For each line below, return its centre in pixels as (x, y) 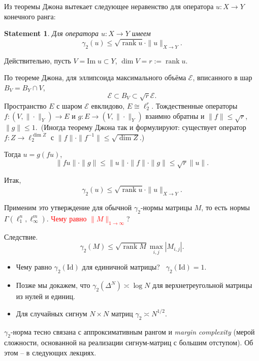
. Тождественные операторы (195, 105)
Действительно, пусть (38, 60)
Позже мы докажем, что (53, 285)
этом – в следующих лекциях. (50, 352)
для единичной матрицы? (121, 267)
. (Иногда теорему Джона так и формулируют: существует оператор (141, 127)
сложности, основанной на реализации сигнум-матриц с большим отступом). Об (129, 342)
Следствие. (21, 236)
